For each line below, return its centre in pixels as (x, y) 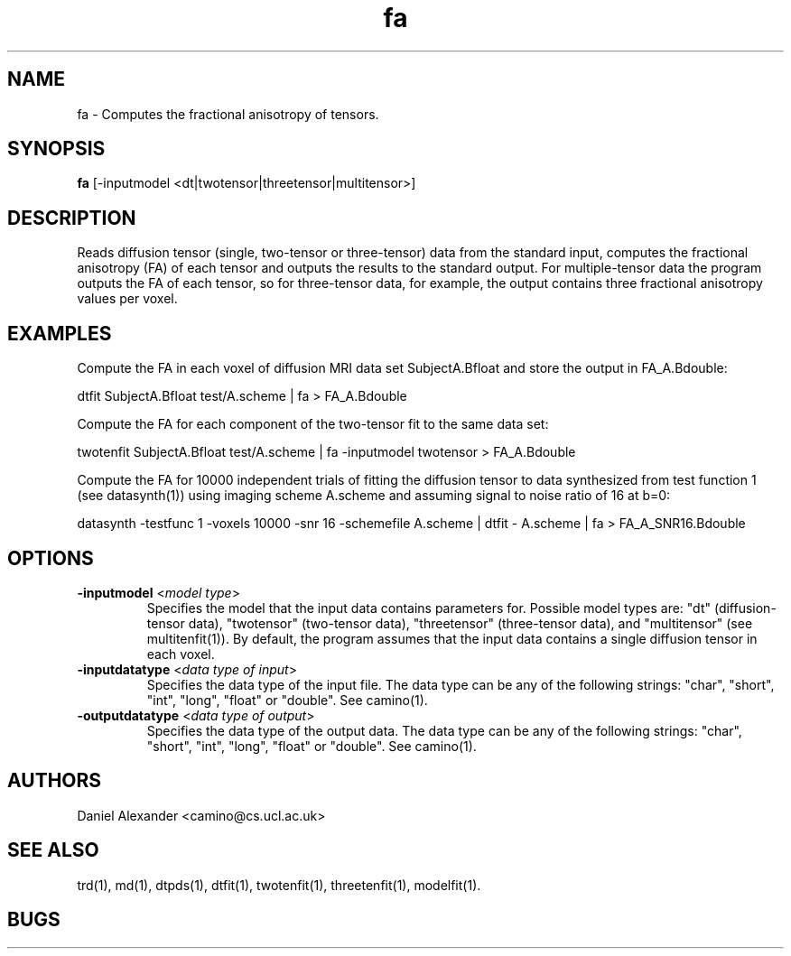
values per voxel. (127, 299)
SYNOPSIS (56, 149)
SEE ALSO (53, 850)
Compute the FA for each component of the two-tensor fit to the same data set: (313, 424)
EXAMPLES (60, 333)
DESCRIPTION (72, 218)
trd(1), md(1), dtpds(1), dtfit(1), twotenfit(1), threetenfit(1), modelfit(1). (279, 885)
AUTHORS (55, 781)
